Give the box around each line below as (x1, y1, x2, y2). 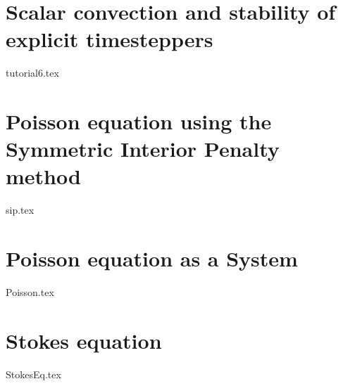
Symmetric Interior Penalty (6, 134, 280, 163)
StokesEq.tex (6, 366, 61, 381)
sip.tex (6, 202, 35, 217)
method (6, 162, 81, 191)
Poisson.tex (6, 285, 54, 300)
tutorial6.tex (6, 65, 59, 80)
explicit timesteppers (6, 25, 213, 53)
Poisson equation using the (6, 107, 272, 136)
